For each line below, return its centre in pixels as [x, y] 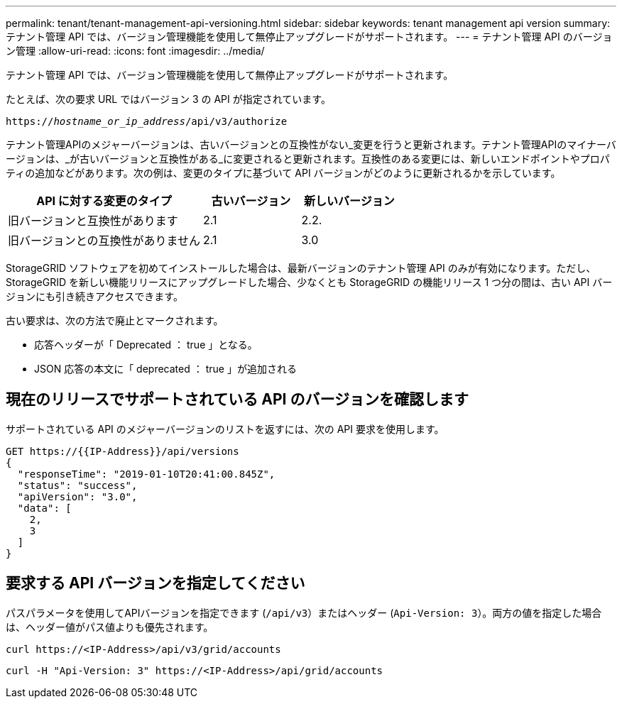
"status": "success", [77, 485]
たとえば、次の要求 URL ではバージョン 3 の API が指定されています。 [168, 99]
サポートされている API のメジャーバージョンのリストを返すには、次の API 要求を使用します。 [225, 429]
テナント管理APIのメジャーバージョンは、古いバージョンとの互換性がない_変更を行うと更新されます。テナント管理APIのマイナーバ [311, 144]
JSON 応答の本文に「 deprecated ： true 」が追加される [165, 369]
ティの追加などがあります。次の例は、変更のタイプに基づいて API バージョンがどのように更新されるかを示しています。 [283, 173]
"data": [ [44, 508]
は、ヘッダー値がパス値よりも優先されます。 [110, 627]
